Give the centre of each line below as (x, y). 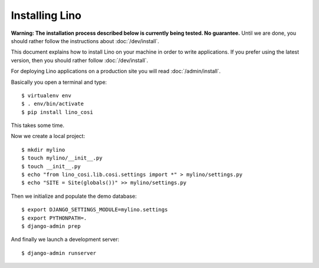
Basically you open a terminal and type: (59, 82)
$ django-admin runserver (59, 253)
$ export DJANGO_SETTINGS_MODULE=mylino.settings (95, 210)
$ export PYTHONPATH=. (54, 218)
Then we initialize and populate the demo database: (74, 196)
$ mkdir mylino (43, 150)
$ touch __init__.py (51, 166)
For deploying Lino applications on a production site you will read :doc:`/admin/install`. (116, 71)
